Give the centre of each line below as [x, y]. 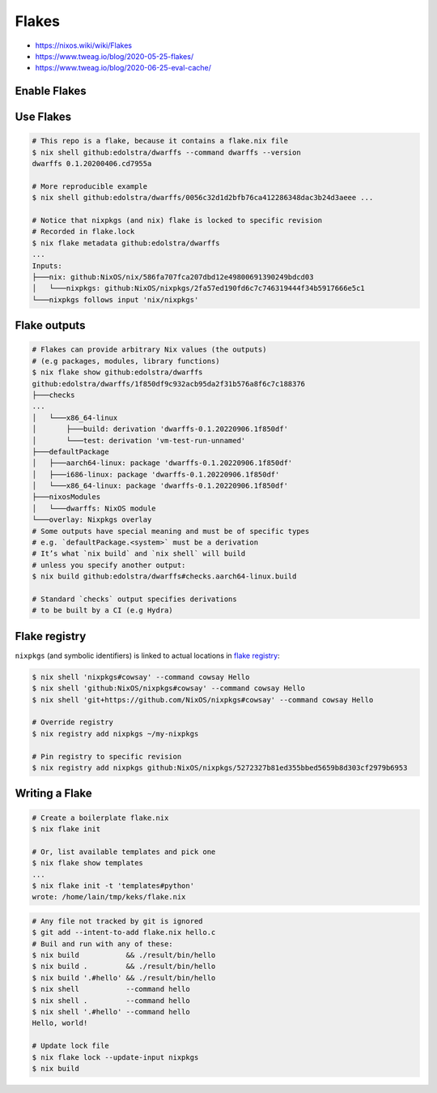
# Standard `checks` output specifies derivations [135, 599]
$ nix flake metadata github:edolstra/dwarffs [126, 243]
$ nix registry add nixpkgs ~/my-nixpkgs [115, 734]
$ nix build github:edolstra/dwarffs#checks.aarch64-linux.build [164, 576]
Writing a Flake [53, 794]
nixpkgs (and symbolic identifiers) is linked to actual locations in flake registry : [148, 655]
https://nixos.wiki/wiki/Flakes [84, 45]
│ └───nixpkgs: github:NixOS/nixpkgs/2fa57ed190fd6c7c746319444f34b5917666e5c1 [199, 288]
